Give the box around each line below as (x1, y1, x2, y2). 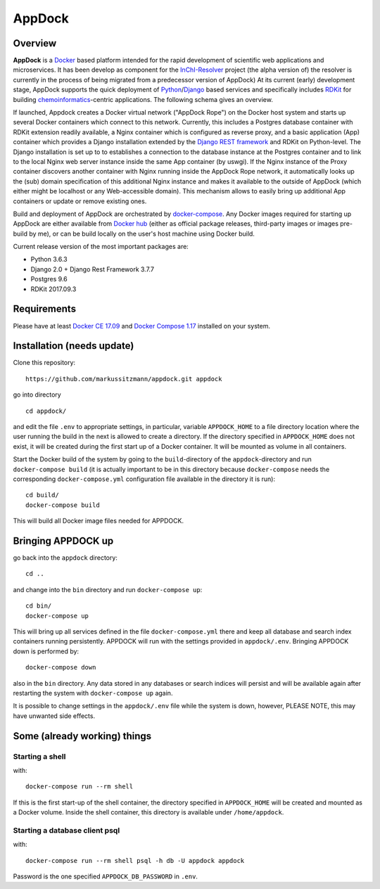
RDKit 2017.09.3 (30, 285, 77, 293)
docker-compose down (25, 663, 96, 672)
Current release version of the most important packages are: (13, 243, 189, 251)
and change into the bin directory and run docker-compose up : (13, 585, 203, 594)
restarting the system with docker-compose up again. (13, 689, 173, 697)
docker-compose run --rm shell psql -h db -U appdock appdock (25, 857, 245, 864)
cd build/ (25, 491, 59, 499)
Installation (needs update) (13, 340, 134, 352)
